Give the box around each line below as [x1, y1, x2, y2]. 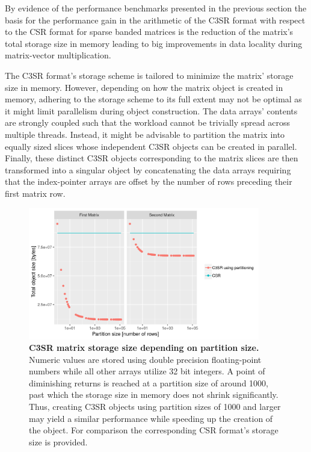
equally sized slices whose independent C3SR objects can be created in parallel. [5, 140, 297, 152]
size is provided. [29, 435, 88, 448]
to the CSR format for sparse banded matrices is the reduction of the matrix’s [5, 25, 294, 38]
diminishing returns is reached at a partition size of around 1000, [29, 376, 268, 389]
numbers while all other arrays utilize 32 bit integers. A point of [29, 365, 265, 377]
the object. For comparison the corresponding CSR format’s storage [29, 424, 279, 436]
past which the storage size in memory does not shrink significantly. [29, 388, 279, 401]
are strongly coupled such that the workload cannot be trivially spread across [5, 116, 290, 129]
